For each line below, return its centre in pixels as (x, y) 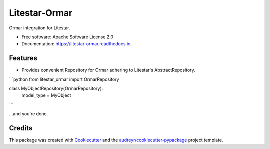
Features (23, 58)
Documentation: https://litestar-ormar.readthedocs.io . (77, 44)
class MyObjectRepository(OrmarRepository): (56, 89)
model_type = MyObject (46, 95)
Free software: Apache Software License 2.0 (68, 37)
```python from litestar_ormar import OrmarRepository (64, 79)
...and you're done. (29, 114)
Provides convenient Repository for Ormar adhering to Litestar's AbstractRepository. (109, 70)
